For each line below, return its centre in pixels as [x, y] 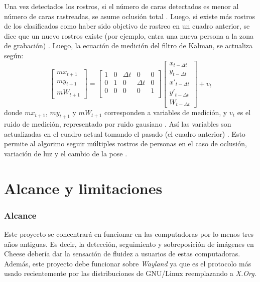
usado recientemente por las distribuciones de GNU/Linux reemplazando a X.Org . [130, 273]
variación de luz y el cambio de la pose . [66, 153]
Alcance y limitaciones [83, 188]
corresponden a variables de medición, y [166, 112]
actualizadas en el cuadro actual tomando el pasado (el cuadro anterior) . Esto [125, 133]
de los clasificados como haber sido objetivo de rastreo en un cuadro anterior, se [127, 26]
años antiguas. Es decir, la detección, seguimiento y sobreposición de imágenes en [129, 244]
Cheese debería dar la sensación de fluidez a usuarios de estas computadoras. [122, 254]
